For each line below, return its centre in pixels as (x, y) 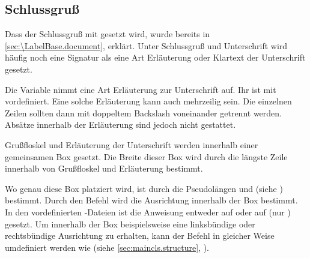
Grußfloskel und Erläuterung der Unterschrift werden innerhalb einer (132, 144)
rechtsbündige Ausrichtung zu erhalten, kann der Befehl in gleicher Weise (140, 235)
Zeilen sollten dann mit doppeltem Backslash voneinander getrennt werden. (143, 112)
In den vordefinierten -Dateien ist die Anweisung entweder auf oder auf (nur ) (148, 211)
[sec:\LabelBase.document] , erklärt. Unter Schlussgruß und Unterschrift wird (146, 45)
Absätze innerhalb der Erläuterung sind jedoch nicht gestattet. (120, 124)
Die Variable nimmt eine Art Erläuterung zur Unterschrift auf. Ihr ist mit (141, 89)
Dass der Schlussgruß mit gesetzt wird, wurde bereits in (108, 34)
